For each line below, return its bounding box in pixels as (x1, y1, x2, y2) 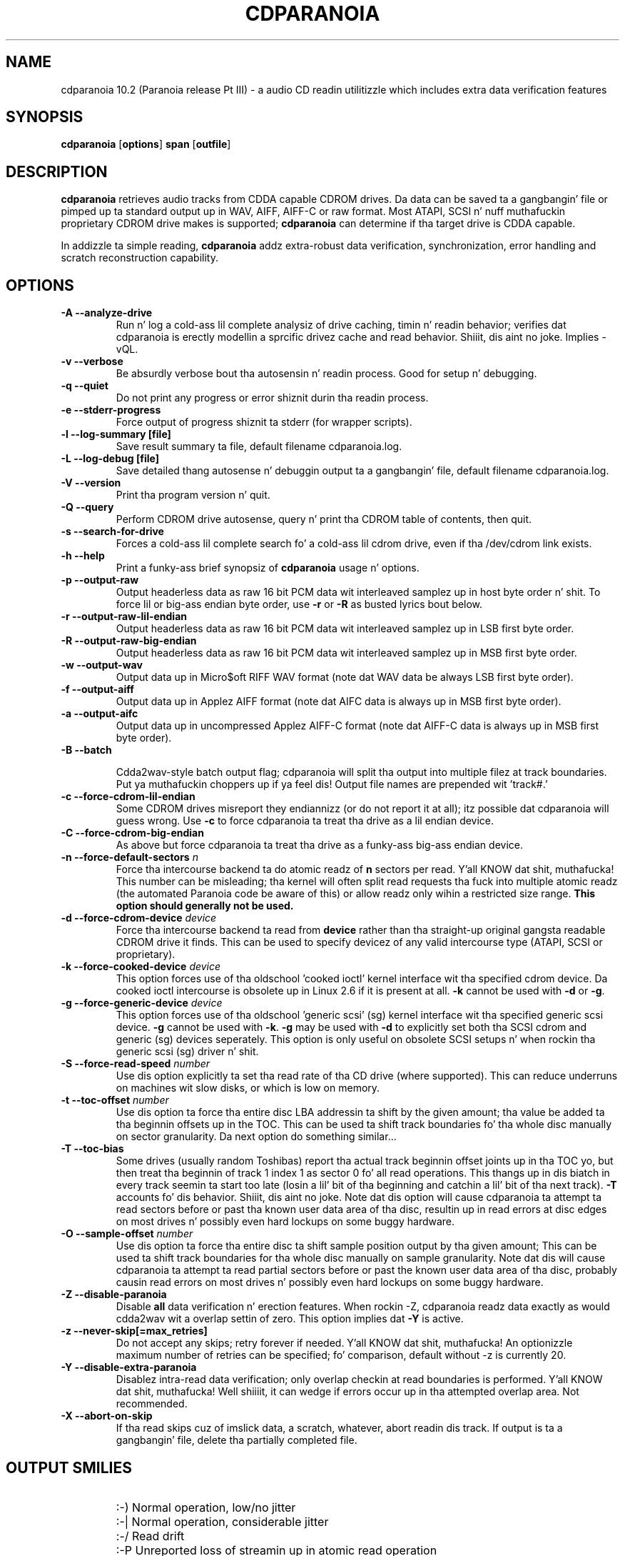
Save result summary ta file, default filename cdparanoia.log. (116, 440, 402, 453)
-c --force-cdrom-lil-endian (61, 790, 195, 803)
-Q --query (61, 501, 114, 514)
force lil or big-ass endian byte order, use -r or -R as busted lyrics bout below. (116, 598, 483, 611)
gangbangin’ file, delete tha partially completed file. (116, 1434, 357, 1447)
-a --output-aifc (61, 707, 138, 720)
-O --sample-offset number (61, 1227, 193, 1240)
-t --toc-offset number (61, 1094, 169, 1107)
